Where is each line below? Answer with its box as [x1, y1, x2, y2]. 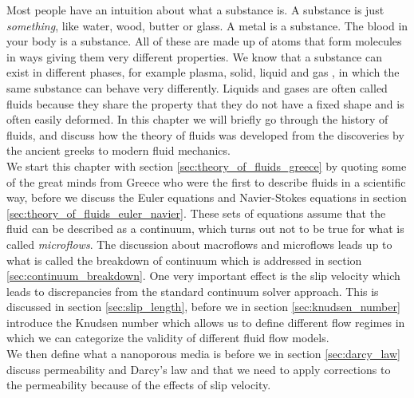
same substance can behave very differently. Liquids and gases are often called [6, 79, 388, 96]
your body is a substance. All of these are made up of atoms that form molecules [6, 33, 402, 49]
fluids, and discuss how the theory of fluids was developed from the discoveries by [6, 126, 404, 143]
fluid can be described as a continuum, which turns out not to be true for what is [6, 220, 404, 237]
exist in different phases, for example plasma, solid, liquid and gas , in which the [6, 64, 400, 81]
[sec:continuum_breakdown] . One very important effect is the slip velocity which [6, 267, 400, 284]
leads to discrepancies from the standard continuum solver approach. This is [6, 282, 379, 299]
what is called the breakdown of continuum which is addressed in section [6, 251, 362, 268]
